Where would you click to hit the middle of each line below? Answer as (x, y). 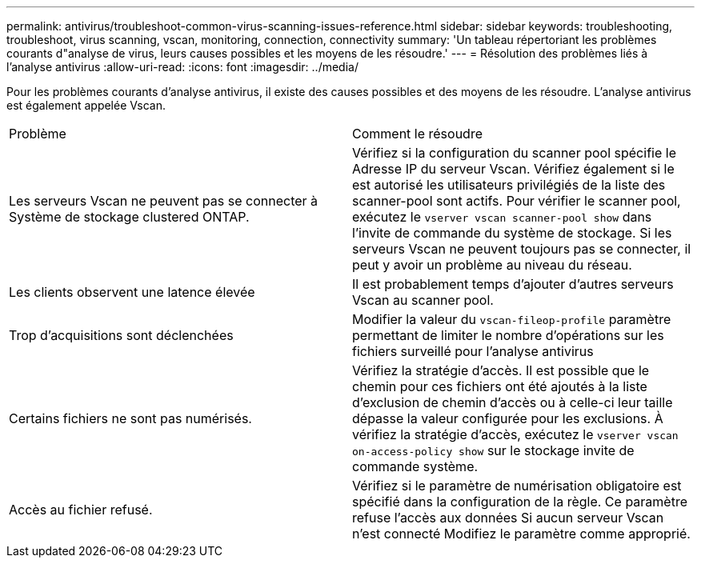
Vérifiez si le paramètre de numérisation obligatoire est (517, 486)
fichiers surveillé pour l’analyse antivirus (473, 351)
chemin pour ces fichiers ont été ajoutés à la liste (500, 386)
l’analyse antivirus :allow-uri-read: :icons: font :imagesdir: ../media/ (182, 67)
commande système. (415, 466)
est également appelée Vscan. (86, 105)
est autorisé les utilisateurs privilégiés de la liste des (509, 185)
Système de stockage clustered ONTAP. (129, 217)
